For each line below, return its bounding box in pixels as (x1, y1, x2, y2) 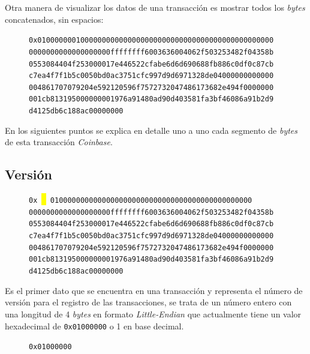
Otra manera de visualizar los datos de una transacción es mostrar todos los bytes (5, 1, 305, 13)
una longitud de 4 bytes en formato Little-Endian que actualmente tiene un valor (5, 307, 302, 320)
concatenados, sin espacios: (5, 13, 104, 25)
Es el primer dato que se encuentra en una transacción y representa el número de (5, 284, 303, 296)
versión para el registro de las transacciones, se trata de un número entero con (5, 296, 292, 308)
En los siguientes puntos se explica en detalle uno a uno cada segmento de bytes (5, 124, 298, 136)
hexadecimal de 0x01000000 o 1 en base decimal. (5, 319, 184, 332)
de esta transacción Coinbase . (5, 136, 113, 148)
